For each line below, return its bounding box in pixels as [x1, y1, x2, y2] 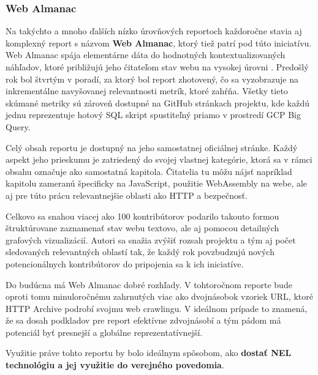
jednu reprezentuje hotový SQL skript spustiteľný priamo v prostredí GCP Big [6, 108, 301, 121]
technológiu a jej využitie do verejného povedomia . [6, 358, 224, 371]
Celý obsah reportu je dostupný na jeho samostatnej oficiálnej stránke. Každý [6, 141, 298, 154]
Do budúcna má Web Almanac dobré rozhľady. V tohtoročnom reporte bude [6, 278, 292, 291]
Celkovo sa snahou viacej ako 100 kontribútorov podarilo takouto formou [6, 209, 279, 222]
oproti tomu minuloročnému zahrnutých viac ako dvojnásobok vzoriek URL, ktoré [6, 290, 313, 303]
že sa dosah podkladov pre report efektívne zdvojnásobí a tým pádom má [6, 314, 281, 327]
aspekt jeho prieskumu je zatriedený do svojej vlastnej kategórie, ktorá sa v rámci [6, 153, 312, 166]
